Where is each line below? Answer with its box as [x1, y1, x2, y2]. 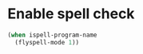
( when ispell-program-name [7, 31, 97, 39]
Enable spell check [7, 5, 135, 23]
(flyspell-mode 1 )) [14, 38, 80, 46]
